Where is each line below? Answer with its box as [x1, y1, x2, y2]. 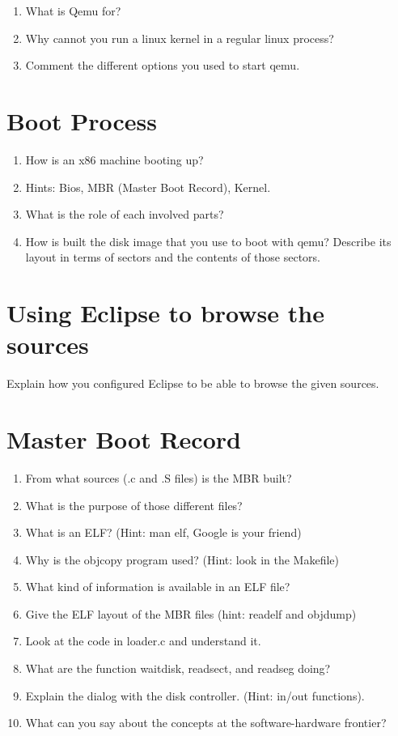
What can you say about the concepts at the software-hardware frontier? [25, 714, 387, 731]
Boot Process [6, 104, 158, 137]
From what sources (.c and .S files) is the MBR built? [25, 469, 292, 486]
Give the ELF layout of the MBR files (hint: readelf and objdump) [25, 605, 357, 622]
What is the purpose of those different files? [25, 496, 243, 513]
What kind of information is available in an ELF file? [25, 578, 290, 595]
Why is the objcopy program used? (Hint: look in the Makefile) [25, 551, 339, 568]
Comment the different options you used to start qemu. [25, 57, 300, 74]
